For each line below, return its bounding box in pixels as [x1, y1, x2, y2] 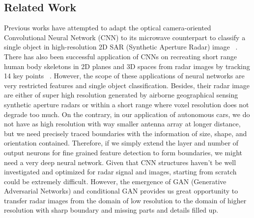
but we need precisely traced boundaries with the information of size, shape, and [4, 128, 247, 138]
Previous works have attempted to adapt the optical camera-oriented [4, 23, 211, 33]
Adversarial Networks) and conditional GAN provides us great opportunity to [4, 186, 238, 196]
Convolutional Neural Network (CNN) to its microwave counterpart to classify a [4, 32, 246, 42]
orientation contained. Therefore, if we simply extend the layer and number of [4, 138, 239, 148]
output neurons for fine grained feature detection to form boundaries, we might [4, 147, 242, 157]
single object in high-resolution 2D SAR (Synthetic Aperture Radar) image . [4, 42, 238, 52]
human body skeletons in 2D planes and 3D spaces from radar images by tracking [4, 61, 250, 71]
